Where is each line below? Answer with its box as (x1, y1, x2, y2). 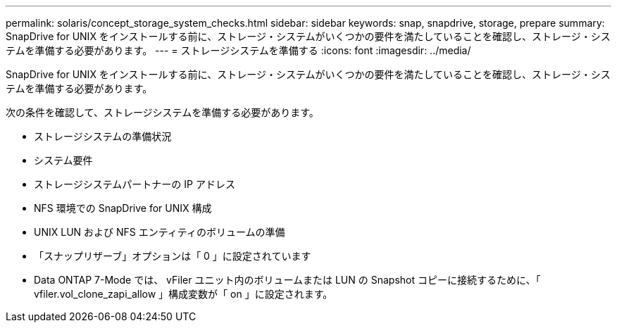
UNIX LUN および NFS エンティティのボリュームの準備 (34, 226, 285, 238)
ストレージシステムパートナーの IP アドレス (34, 178, 235, 190)
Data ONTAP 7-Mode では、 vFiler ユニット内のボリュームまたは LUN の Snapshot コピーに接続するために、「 (34, 274, 541, 286)
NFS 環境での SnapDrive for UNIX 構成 (34, 202, 212, 214)
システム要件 (34, 154, 93, 166)
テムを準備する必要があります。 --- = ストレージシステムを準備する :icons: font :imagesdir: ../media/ (6, 44, 471, 56)
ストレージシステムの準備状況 (34, 130, 172, 142)
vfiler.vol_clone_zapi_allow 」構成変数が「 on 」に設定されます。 (34, 288, 333, 300)
